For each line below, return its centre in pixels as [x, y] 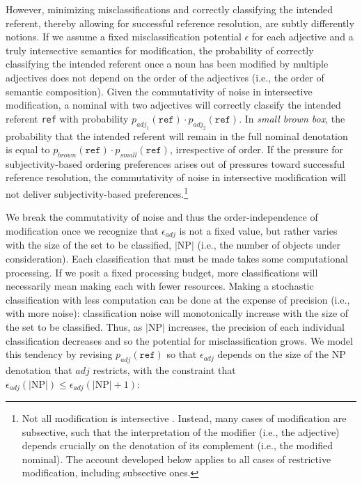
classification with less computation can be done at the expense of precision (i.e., [178, 299]
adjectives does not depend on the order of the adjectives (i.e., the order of [165, 77]
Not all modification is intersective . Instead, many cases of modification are [184, 417]
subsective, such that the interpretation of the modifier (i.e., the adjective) [181, 431]
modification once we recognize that [82, 230]
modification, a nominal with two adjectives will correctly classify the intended [173, 105]
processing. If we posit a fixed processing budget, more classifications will [162, 272]
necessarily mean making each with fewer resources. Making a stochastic [160, 286]
